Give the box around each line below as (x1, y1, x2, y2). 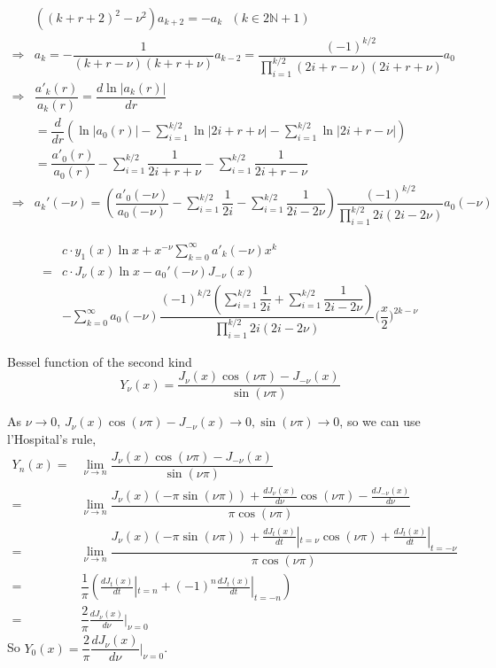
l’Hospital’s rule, (7, 430, 97, 447)
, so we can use (339, 412, 421, 431)
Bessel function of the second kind (7, 352, 192, 370)
